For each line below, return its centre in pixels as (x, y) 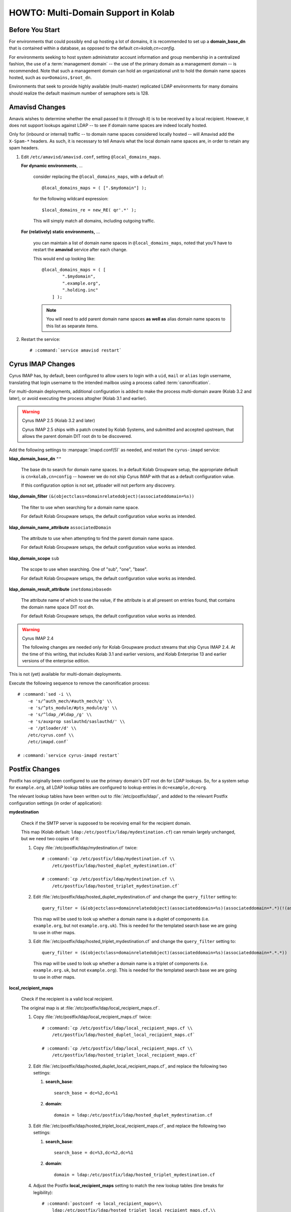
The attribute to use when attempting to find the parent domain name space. (97, 539)
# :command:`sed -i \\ (45, 694)
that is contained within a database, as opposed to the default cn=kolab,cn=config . (92, 48)
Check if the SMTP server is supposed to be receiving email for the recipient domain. (106, 823)
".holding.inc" (80, 290)
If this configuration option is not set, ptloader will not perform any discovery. (98, 485)
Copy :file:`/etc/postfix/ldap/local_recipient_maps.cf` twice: (92, 1017)
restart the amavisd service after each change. (81, 250)
